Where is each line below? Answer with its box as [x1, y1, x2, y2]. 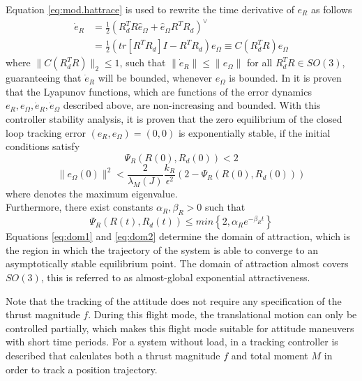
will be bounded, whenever [98, 70, 213, 85]
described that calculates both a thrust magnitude [6, 348, 220, 362]
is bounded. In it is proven [229, 70, 342, 85]
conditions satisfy [6, 139, 80, 154]
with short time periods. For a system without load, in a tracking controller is [6, 334, 338, 349]
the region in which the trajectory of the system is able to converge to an [6, 242, 318, 257]
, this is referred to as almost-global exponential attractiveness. [40, 269, 310, 284]
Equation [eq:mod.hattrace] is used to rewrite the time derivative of [6, 2, 294, 16]
